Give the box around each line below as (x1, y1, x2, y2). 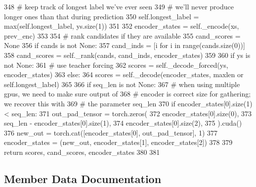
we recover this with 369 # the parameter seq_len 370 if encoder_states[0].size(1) (4, 98, 253, 108)
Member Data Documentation (4, 171, 162, 186)
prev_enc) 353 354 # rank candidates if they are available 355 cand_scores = (4, 30, 241, 41)
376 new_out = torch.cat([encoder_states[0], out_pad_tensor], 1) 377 (4, 127, 218, 138)
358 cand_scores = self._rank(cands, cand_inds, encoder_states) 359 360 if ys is (4, 49, 251, 60)
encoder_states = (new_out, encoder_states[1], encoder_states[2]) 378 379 (4, 137, 233, 147)
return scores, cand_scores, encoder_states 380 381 (4, 146, 160, 157)
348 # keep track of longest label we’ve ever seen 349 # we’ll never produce (4, 1, 234, 11)
